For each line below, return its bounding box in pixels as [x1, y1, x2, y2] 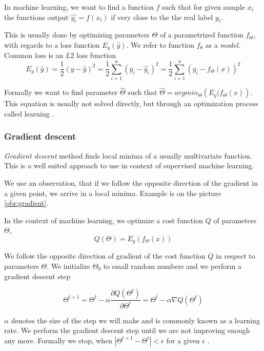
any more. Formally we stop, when [4, 335, 113, 345]
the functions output [4, 11, 69, 22]
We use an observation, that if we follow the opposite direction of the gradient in [4, 177, 258, 188]
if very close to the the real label [111, 11, 213, 22]
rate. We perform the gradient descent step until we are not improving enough [4, 325, 250, 336]
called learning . [4, 108, 54, 119]
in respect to [216, 250, 255, 261]
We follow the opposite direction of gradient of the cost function [4, 250, 206, 261]
